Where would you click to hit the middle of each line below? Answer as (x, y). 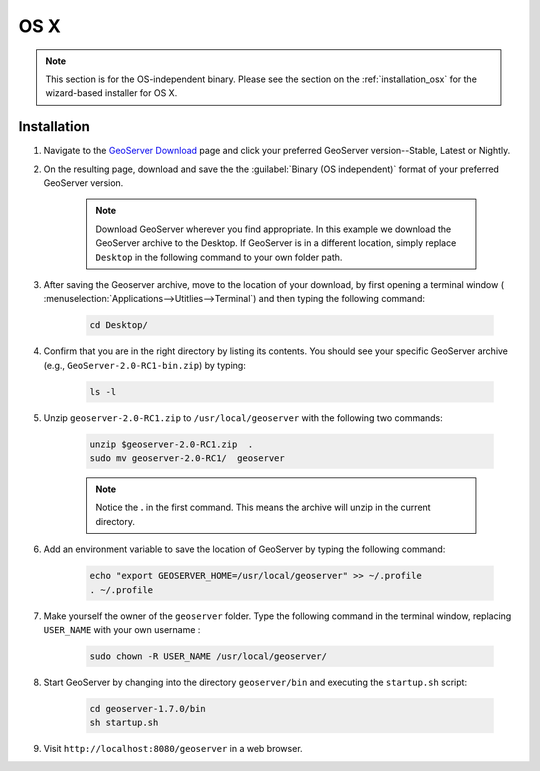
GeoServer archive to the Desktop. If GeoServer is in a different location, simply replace (276, 243)
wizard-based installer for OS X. (111, 93)
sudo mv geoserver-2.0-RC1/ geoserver (187, 458)
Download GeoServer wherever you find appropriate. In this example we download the (273, 229)
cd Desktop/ (119, 325)
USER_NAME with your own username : (122, 629)
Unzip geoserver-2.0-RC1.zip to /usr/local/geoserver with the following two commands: (243, 417)
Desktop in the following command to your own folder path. (219, 257)
